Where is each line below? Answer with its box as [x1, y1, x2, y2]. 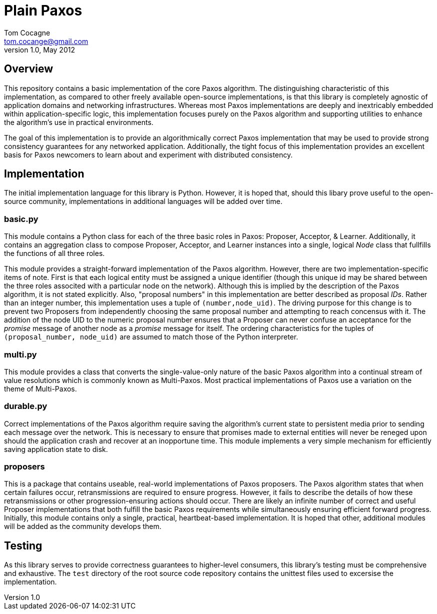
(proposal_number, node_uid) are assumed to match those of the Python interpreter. [4, 332, 298, 341]
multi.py [4, 349, 37, 359]
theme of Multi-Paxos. [4, 384, 77, 393]
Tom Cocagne [4, 28, 50, 37]
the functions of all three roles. [4, 249, 105, 258]
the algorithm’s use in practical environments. [4, 117, 153, 126]
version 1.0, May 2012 [4, 45, 75, 54]
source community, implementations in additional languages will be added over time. [4, 197, 282, 206]
